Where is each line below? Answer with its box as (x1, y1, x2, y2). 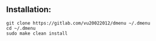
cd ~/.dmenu (6, 25, 36, 31)
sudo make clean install (6, 30, 68, 36)
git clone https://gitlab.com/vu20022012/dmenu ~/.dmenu (6, 20, 151, 26)
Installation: (6, 5, 52, 15)
